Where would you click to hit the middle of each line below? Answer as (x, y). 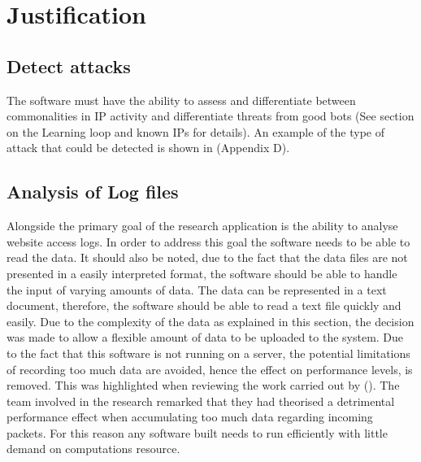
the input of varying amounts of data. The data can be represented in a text (197, 289)
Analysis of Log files (93, 192)
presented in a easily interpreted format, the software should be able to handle (202, 273)
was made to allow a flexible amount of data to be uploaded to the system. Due (205, 337)
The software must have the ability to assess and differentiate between (181, 100)
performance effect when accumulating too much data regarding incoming (190, 417)
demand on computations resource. (93, 449)
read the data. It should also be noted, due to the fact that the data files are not (207, 257)
